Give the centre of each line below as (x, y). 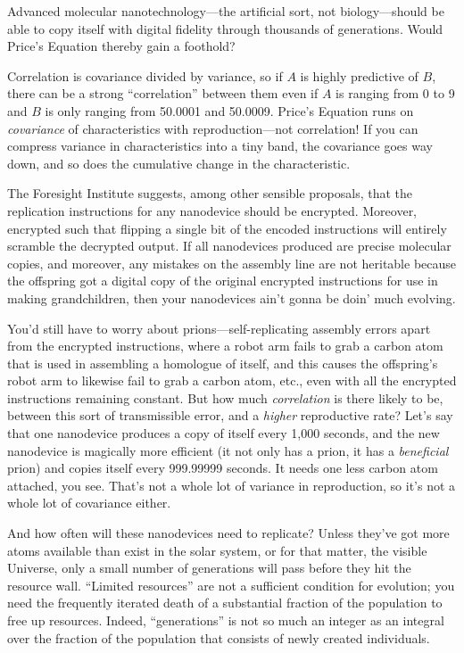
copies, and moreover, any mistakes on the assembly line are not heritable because (232, 263)
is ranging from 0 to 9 (395, 93)
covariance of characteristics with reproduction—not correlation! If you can (213, 128)
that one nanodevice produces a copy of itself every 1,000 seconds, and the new (224, 433)
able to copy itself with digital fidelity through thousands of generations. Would (225, 28)
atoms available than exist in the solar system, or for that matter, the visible (217, 550)
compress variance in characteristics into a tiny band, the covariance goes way (220, 146)
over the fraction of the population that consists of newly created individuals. (219, 637)
